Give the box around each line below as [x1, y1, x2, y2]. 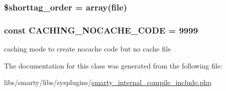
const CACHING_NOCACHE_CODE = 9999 [4, 23, 198, 36]
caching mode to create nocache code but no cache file [4, 43, 171, 54]
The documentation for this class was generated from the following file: [4, 60, 222, 70]
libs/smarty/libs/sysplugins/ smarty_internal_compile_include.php [4, 77, 211, 87]
